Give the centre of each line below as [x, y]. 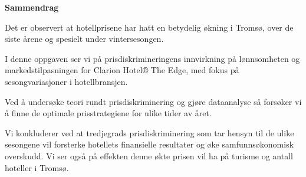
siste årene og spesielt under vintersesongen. [84, 39]
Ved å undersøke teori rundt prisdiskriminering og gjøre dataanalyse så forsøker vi [153, 101]
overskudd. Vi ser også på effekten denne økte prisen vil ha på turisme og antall [149, 155]
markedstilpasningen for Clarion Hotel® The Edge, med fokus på [122, 70]
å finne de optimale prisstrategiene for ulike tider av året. [108, 113]
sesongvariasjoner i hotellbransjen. [66, 81]
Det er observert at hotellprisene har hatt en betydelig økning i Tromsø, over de [149, 27]
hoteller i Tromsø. [37, 167]
